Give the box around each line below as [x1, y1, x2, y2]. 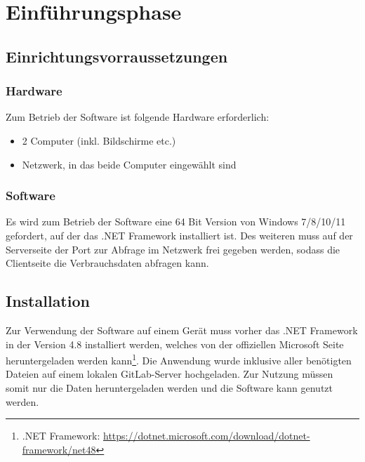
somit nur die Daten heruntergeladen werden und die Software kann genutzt [6, 380, 333, 395]
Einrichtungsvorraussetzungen [6, 45, 228, 67]
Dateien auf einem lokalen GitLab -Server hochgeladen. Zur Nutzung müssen [6, 367, 333, 381]
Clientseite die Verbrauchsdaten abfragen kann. [6, 256, 209, 270]
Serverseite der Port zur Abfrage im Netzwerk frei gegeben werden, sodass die [6, 242, 340, 256]
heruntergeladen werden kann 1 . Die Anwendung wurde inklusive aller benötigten [6, 351, 352, 367]
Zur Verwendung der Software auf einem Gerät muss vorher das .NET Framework [6, 322, 358, 337]
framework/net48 [22, 442, 96, 456]
